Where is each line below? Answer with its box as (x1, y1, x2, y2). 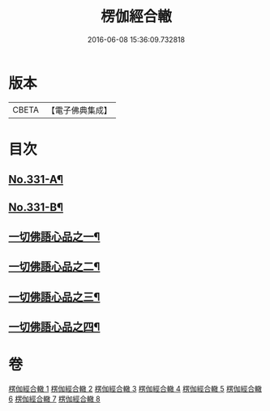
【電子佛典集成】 (46, 105, 112, 116)
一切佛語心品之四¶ (8, 320, 101, 334)
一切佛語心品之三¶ (8, 289, 101, 304)
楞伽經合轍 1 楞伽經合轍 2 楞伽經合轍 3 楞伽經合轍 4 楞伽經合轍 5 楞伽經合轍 (8, 384, 262, 394)
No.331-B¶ (8, 200, 63, 214)
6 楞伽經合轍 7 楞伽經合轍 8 (8, 394, 101, 404)
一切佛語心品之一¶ (8, 230, 101, 244)
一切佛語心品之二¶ (8, 260, 101, 274)
